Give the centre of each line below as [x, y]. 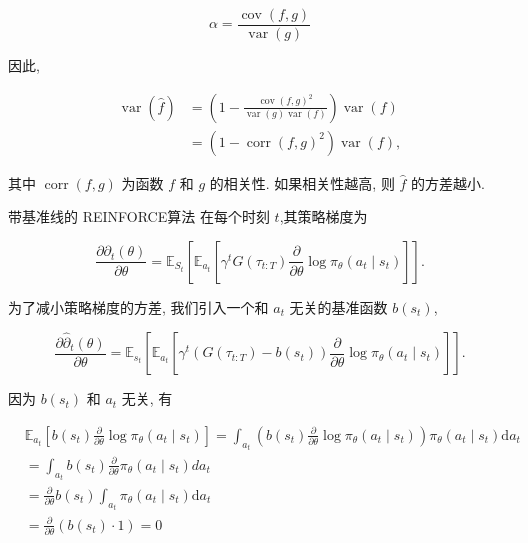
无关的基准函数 [338, 306]
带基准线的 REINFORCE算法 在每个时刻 [139, 216]
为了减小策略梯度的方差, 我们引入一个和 [138, 306]
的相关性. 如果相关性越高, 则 [302, 182]
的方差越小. [448, 182]
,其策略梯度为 [323, 216]
